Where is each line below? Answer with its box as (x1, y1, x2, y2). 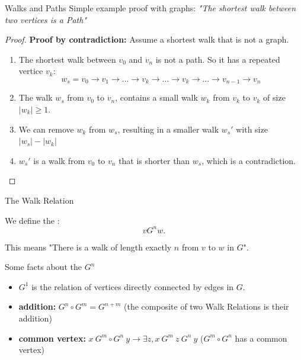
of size (263, 91, 286, 104)
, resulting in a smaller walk (117, 123, 219, 135)
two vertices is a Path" (5, 13, 87, 25)
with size (236, 123, 268, 135)
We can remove (18, 123, 74, 135)
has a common (235, 332, 287, 344)
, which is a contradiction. (201, 154, 296, 166)
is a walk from (33, 154, 85, 166)
